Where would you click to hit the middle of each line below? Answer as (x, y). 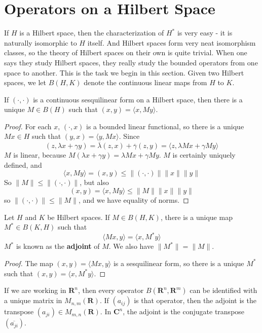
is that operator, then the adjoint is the (195, 300)
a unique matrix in (33, 300)
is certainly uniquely (204, 155)
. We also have (131, 246)
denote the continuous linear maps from (145, 82)
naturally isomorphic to (41, 42)
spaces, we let (25, 82)
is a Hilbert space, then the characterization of (92, 33)
